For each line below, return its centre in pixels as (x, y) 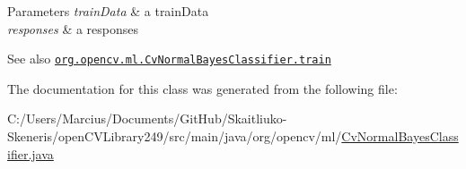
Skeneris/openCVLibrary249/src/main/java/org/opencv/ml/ (175, 136)
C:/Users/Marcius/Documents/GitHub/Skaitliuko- (147, 118)
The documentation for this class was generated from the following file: (202, 88)
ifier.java (31, 153)
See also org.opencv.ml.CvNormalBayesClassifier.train (169, 59)
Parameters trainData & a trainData (108, 11)
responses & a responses (73, 28)
